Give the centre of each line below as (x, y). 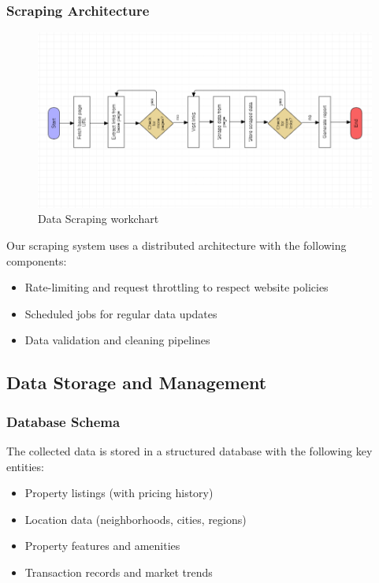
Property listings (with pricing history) (119, 493)
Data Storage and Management (137, 382)
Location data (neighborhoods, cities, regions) (136, 519)
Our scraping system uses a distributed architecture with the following (176, 245)
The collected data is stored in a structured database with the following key (189, 451)
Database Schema (63, 421)
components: (37, 260)
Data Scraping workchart (98, 219)
